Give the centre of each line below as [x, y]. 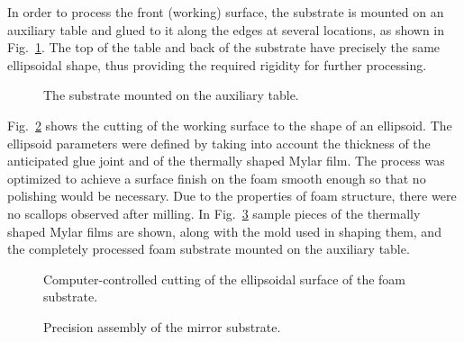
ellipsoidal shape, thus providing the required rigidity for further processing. [217, 64]
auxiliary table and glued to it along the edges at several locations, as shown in [226, 29]
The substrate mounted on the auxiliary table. [171, 95]
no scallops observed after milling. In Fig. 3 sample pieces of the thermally [214, 213]
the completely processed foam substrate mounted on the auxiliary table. [209, 249]
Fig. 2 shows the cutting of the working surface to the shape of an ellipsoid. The [230, 125]
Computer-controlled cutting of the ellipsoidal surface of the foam [225, 279]
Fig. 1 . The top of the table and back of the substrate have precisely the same [224, 47]
